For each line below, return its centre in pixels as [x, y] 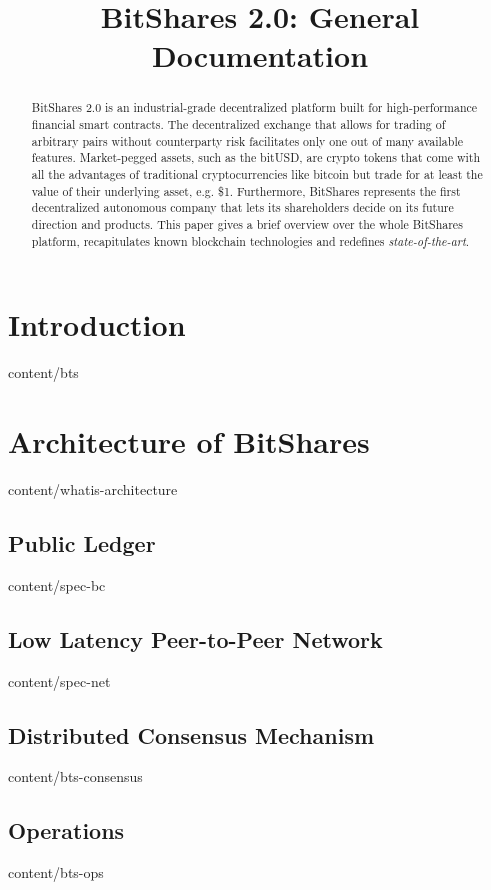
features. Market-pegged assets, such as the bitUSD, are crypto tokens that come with [256, 157]
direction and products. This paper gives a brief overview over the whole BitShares [247, 223]
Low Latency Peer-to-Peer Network [195, 638]
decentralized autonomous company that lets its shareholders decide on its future [242, 207]
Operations [66, 830]
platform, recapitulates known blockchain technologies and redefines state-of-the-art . [250, 240]
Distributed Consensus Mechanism [191, 734]
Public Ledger [82, 542]
